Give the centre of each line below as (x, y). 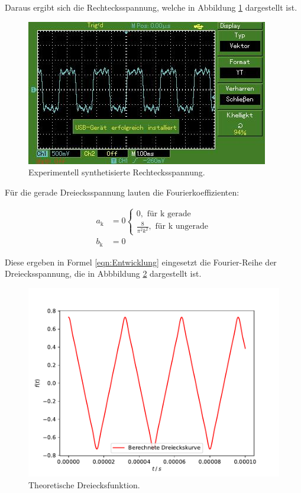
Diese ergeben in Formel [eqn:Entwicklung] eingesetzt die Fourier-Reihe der (141, 262)
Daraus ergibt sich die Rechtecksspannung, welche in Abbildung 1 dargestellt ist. (151, 7)
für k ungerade (182, 227)
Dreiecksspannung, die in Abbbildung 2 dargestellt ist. (103, 273)
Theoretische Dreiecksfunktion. (84, 484)
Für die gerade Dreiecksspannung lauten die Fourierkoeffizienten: (122, 192)
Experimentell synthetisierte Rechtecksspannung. (117, 172)
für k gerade (169, 214)
